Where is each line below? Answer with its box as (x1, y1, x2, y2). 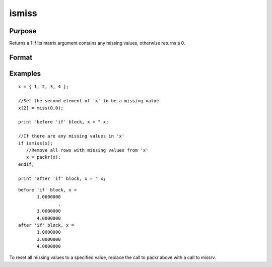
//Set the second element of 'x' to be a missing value (18, 98, 159, 104)
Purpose (9, 27, 37, 35)
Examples (9, 69, 41, 78)
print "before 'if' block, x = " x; (18, 119, 109, 125)
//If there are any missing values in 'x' (18, 133, 125, 139)
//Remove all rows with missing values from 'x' (26, 148, 149, 153)
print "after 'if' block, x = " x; (18, 175, 106, 181)
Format (9, 53, 33, 61)
